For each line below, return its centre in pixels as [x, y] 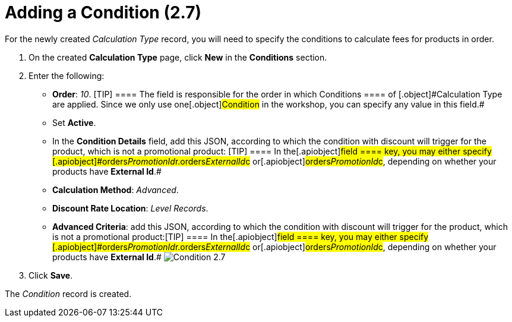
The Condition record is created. [68, 293]
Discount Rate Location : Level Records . [130, 208]
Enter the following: [67, 75]
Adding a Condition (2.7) [103, 12]
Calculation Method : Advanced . [116, 190]
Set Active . [74, 122]
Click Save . [51, 275]
